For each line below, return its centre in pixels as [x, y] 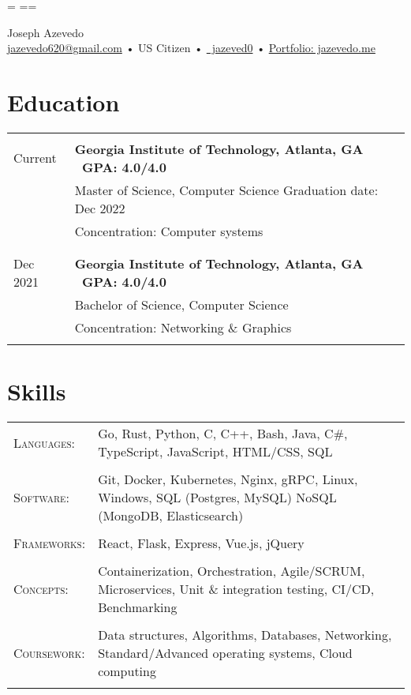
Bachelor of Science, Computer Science [181, 304]
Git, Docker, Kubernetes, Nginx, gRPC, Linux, [228, 479]
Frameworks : [50, 543]
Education [64, 101]
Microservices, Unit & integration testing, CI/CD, [236, 589]
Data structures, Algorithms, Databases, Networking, [245, 635]
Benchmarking [138, 607]
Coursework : [49, 653]
